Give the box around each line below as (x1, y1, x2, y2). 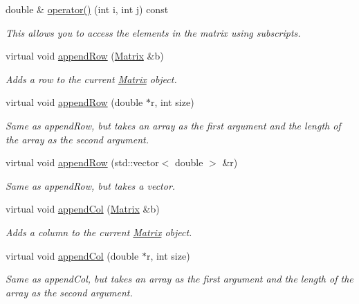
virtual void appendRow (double (6, 95, 143, 109)
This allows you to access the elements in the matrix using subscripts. (6, 25, 301, 39)
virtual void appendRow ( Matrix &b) (6, 48, 164, 63)
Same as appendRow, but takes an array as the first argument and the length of (6, 118, 341, 132)
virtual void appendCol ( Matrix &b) (6, 202, 160, 216)
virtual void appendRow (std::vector (6, 155, 159, 170)
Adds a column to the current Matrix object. (6, 224, 192, 239)
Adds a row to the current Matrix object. (6, 71, 177, 86)
